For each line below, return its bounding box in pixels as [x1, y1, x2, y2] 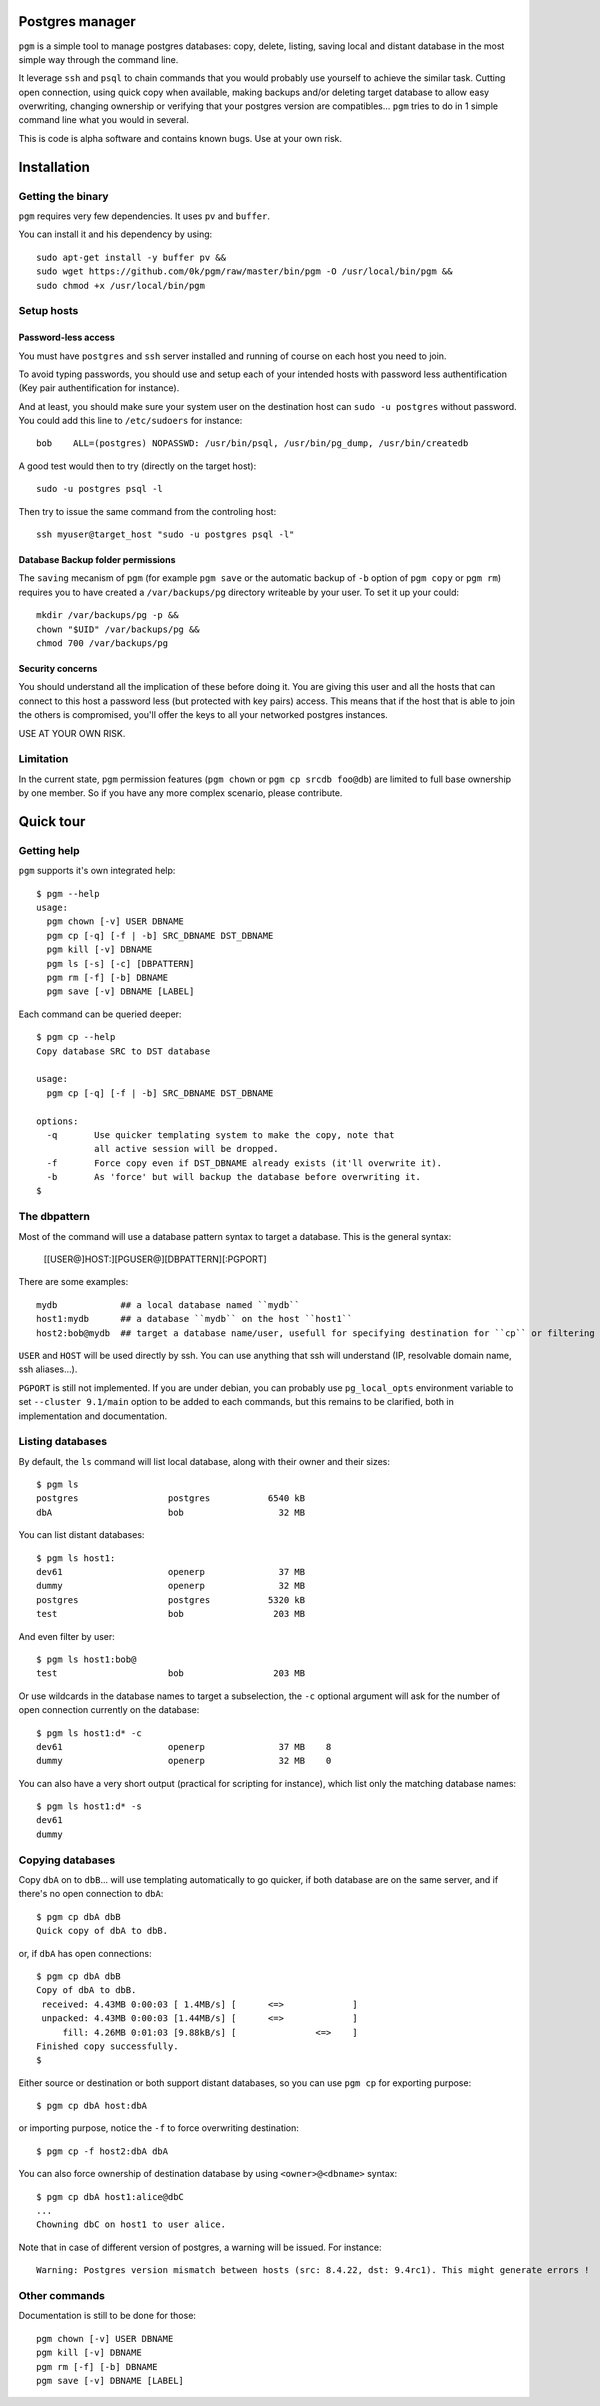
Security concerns [18, 663, 98, 674]
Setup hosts [18, 304, 79, 318]
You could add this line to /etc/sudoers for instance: [18, 415, 243, 427]
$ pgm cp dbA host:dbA [36, 2100, 148, 2112]
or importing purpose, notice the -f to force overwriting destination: [18, 2122, 300, 2134]
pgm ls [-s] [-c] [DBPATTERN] [46, 958, 195, 969]
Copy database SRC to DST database [36, 1045, 211, 1057]
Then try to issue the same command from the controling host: [18, 505, 277, 517]
